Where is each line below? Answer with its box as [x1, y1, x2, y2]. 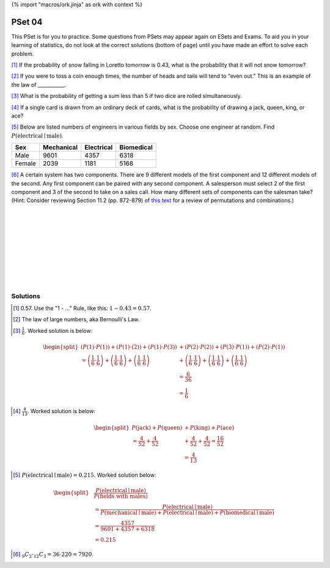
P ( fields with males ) [94, 493, 148, 499]
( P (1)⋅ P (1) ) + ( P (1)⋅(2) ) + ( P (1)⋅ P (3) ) [80, 343, 177, 351]
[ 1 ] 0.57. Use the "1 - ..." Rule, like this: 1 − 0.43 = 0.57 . [13, 305, 152, 312]
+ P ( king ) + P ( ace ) [184, 424, 235, 431]
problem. [11, 50, 34, 58]
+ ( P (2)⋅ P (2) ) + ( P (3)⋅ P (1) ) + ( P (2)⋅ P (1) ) [179, 343, 285, 351]
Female [15, 159, 37, 168]
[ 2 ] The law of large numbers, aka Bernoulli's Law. [13, 316, 140, 323]
